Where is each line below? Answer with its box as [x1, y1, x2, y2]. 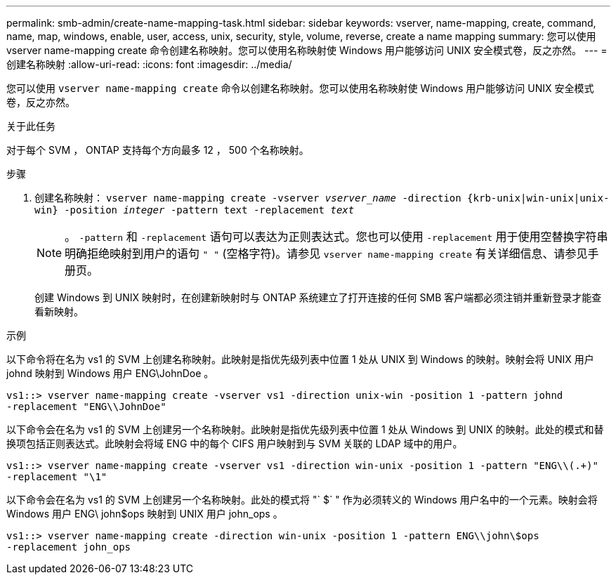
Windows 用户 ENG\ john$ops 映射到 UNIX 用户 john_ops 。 [6, 508, 283, 520]
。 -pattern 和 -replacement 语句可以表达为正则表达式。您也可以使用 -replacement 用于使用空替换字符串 [65, 230, 608, 244]
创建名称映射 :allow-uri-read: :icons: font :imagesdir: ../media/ [6, 58, 292, 70]
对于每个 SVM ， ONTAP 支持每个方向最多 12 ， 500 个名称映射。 [6, 144, 309, 156]
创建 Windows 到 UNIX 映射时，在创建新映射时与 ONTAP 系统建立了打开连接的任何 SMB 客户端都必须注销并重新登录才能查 [34, 291, 602, 303]
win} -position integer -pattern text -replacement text [34, 204, 355, 216]
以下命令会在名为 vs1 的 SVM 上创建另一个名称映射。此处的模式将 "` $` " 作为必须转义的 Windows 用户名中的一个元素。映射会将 [6, 494, 598, 506]
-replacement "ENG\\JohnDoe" [6, 401, 166, 412]
